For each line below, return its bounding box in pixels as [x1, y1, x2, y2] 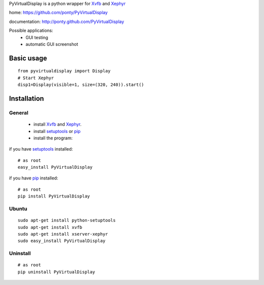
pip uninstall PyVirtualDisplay [18, 269, 95, 275]
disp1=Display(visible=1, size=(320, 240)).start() [18, 82, 144, 88]
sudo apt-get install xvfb [18, 224, 83, 230]
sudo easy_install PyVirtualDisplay [18, 238, 106, 244]
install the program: [33, 135, 73, 141]
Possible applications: [9, 27, 53, 34]
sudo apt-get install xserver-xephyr [18, 231, 109, 237]
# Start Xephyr [18, 75, 54, 81]
